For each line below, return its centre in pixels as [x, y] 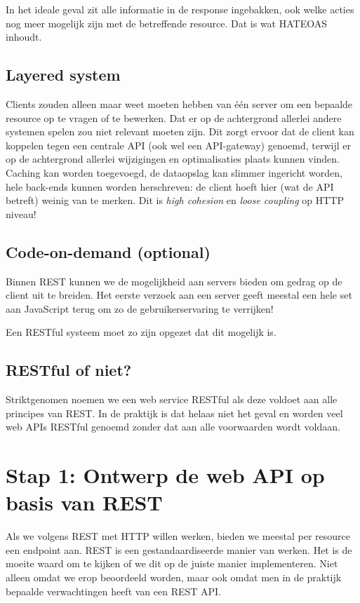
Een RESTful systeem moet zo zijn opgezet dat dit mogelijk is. [141, 332]
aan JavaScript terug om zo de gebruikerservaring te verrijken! [140, 308]
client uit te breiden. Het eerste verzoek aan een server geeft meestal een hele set [179, 295]
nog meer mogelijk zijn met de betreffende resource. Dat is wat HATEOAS [166, 23]
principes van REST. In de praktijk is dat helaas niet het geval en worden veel [174, 413]
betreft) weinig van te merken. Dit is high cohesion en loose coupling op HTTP [175, 200]
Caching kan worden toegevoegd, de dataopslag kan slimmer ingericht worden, [174, 172]
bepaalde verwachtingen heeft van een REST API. [114, 591]
